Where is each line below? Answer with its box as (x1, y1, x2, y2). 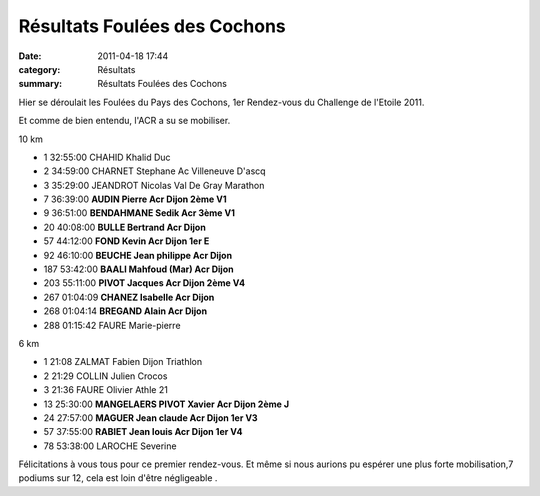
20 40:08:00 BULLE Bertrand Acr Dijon (43, 221, 207, 233)
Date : (18, 50, 42, 62)
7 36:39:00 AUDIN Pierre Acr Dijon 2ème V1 (43, 193, 227, 205)
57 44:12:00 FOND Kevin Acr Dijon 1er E (43, 235, 210, 247)
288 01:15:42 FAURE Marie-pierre (43, 319, 181, 331)
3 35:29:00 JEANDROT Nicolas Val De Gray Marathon (43, 179, 265, 191)
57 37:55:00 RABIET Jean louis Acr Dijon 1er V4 (43, 426, 243, 438)
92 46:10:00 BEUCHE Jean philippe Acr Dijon (43, 249, 233, 261)
